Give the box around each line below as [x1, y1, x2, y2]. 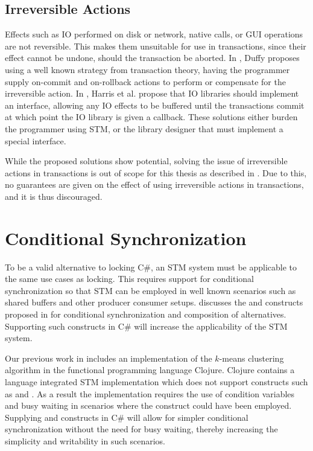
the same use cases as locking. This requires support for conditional [5, 272, 254, 285]
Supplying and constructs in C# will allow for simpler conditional [5, 411, 248, 423]
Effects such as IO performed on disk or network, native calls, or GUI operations [5, 28, 303, 40]
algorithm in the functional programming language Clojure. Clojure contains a [5, 363, 295, 376]
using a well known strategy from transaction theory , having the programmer [5, 63, 290, 75]
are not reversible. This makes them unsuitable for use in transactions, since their [5, 39, 306, 52]
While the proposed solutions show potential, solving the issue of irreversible [5, 155, 288, 167]
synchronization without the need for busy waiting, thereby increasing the [5, 423, 278, 435]
